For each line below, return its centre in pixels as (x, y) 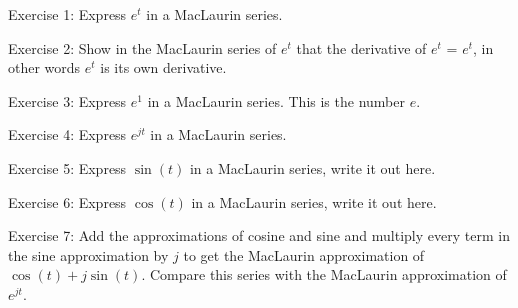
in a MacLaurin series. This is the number (276, 100)
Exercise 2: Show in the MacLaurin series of (142, 47)
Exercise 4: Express (67, 134)
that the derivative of (361, 47)
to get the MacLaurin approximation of (304, 254)
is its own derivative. (163, 67)
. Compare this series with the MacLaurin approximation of (324, 274)
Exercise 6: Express (67, 201)
